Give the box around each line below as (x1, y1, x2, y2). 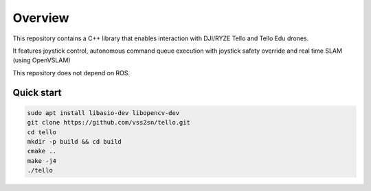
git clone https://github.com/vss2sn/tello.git (27, 118, 190, 127)
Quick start (12, 86, 62, 99)
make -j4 (27, 157, 57, 164)
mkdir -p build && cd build (27, 138, 122, 145)
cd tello (27, 128, 57, 136)
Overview (12, 10, 69, 25)
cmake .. (27, 147, 57, 155)
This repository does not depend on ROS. (12, 68, 131, 77)
